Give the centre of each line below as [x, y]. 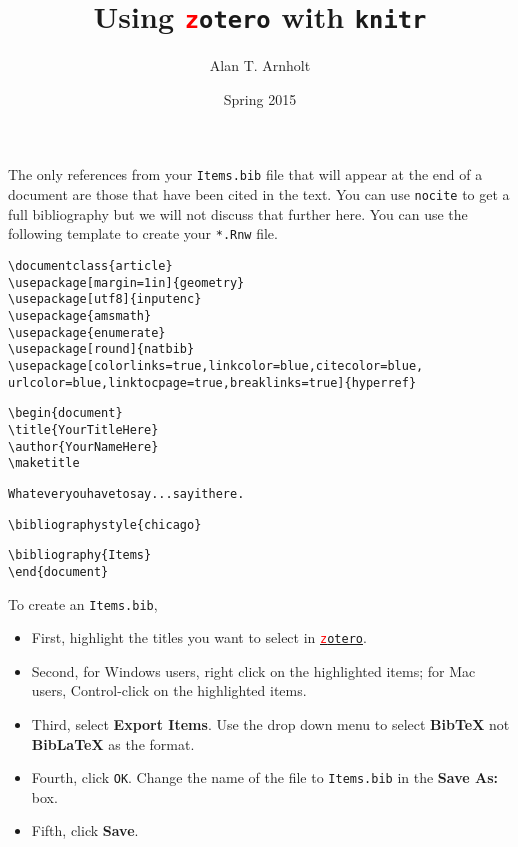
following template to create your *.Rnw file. [143, 233]
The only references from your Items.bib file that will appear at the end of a [245, 174]
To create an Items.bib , [83, 603]
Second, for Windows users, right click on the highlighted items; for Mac [253, 670]
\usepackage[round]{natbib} [101, 349]
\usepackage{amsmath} [80, 315]
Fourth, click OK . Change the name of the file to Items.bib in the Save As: [264, 777]
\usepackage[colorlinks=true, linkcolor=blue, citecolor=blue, [216, 365]
